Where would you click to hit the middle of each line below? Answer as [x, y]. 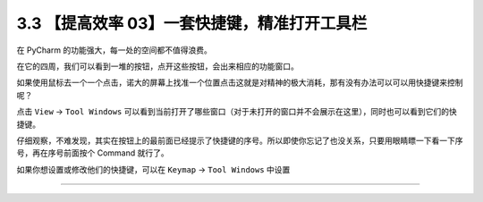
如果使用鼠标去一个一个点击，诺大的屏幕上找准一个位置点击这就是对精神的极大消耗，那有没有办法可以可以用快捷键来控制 [240, 83]
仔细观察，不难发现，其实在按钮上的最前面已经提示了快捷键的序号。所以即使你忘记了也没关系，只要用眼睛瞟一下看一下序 [240, 140]
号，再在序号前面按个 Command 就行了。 [93, 153]
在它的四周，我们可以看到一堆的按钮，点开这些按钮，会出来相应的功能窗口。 [157, 66]
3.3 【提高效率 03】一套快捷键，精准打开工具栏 [192, 23]
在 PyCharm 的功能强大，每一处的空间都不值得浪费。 [114, 50]
